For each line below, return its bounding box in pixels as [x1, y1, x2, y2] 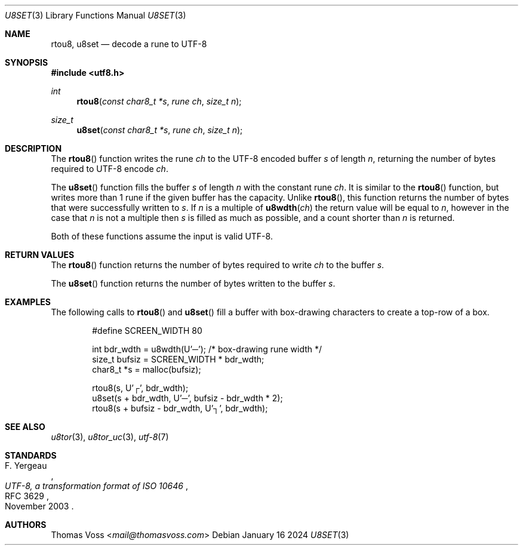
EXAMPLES [5, 297, 51, 307]
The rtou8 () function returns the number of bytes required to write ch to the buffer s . [51, 260, 384, 270]
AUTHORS [5, 520, 47, 530]
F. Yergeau [5, 460, 47, 471]
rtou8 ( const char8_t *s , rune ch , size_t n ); [76, 96, 242, 106]
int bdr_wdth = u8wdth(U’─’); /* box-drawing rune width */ [92, 344, 322, 354]
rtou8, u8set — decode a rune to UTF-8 [51, 39, 207, 49]
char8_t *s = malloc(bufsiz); [92, 364, 201, 374]
